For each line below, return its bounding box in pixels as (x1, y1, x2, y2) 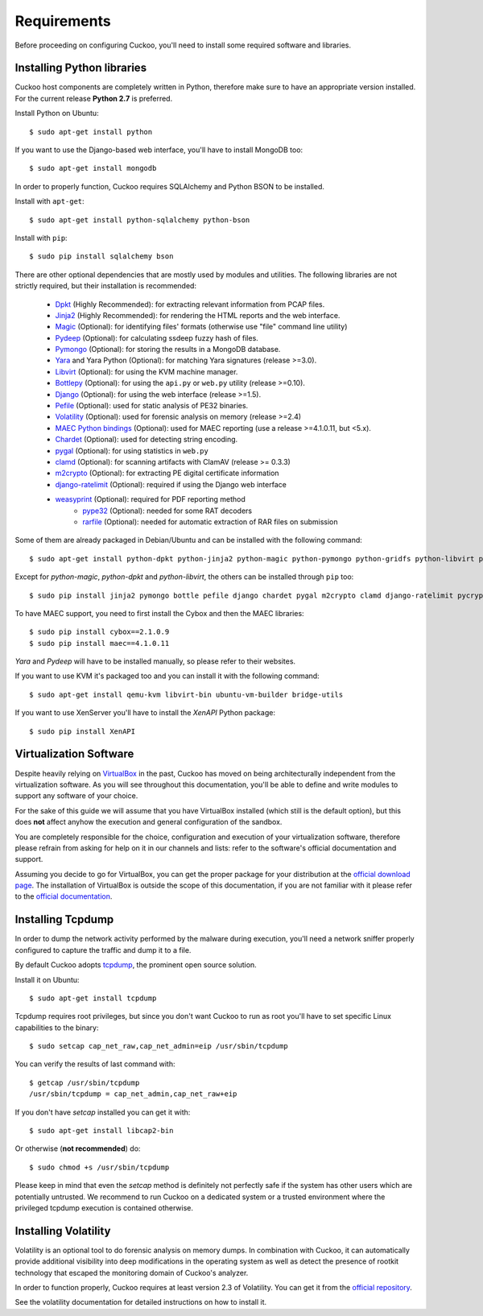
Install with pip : (14, 233, 68, 242)
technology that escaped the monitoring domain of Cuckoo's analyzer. (14, 1268, 249, 1277)
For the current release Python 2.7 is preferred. (14, 93, 173, 103)
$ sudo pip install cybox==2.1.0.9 (29, 627, 170, 636)
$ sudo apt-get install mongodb (29, 163, 157, 173)
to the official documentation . (14, 892, 113, 901)
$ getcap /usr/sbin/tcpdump (29, 1078, 140, 1087)
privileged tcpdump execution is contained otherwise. (14, 1203, 193, 1212)
